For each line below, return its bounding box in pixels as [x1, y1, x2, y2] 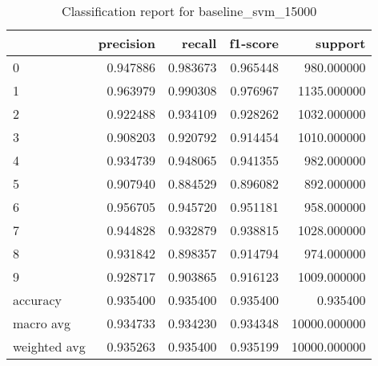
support [316, 34, 366, 52]
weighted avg [13, 337, 86, 356]
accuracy [13, 291, 62, 309]
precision [98, 34, 155, 52]
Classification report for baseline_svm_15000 [62, 2, 317, 20]
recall [182, 34, 217, 52]
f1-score [229, 34, 279, 52]
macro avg [13, 314, 71, 332]
